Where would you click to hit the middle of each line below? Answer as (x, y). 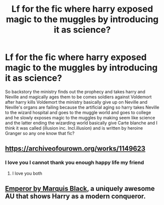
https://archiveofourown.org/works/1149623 (75, 148)
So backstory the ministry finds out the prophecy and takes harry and (75, 91)
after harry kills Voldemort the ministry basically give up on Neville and (76, 102)
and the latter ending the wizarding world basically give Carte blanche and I (81, 123)
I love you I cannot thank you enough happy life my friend (75, 162)
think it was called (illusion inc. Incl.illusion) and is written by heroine (74, 128)
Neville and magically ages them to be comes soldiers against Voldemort (78, 97)
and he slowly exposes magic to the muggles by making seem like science (80, 117)
